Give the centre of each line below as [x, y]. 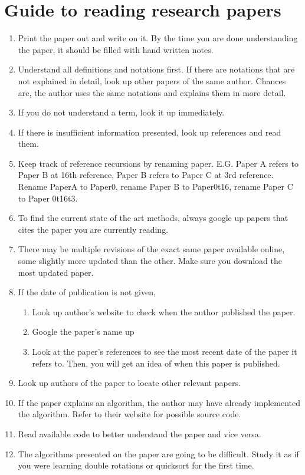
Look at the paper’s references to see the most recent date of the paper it [165, 351]
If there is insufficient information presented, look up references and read [150, 132]
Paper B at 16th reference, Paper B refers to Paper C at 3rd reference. [146, 175]
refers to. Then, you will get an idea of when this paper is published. [156, 363]
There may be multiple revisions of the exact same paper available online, [151, 249]
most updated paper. [56, 272]
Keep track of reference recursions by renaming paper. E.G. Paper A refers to [158, 163]
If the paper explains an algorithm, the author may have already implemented [159, 402]
